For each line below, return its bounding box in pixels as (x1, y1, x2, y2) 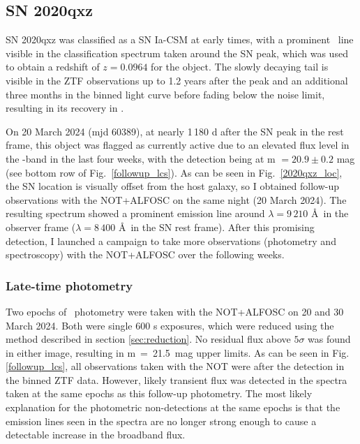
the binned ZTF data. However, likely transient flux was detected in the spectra (6, 372, 347, 387)
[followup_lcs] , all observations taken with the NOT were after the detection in (6, 359, 345, 373)
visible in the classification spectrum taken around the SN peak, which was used (6, 45, 348, 60)
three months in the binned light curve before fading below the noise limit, (6, 87, 325, 101)
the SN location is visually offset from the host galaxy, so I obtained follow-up (6, 179, 339, 193)
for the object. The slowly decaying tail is (151, 59, 329, 74)
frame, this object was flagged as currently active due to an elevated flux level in (6, 138, 350, 152)
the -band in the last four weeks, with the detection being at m (6, 151, 276, 165)
